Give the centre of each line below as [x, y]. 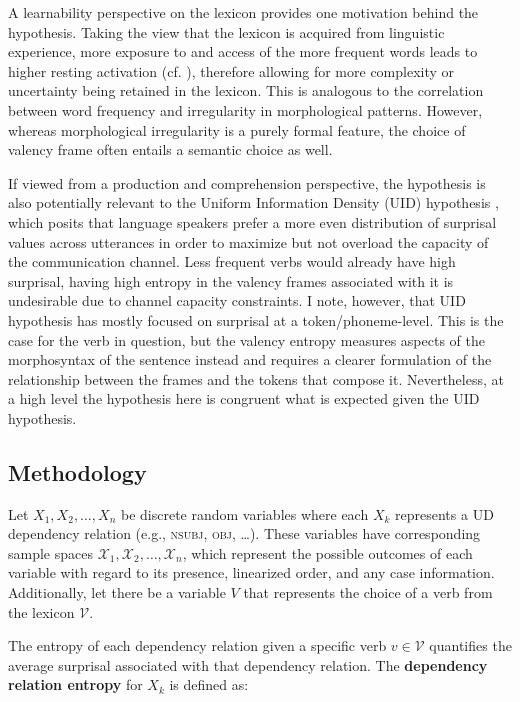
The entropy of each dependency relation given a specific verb [197, 645]
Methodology [77, 471]
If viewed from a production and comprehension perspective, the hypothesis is [247, 182]
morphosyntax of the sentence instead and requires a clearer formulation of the [250, 359]
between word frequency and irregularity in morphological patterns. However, [245, 109]
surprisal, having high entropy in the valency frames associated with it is [231, 280]
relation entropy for [75, 684]
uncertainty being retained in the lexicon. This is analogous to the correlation [246, 90]
